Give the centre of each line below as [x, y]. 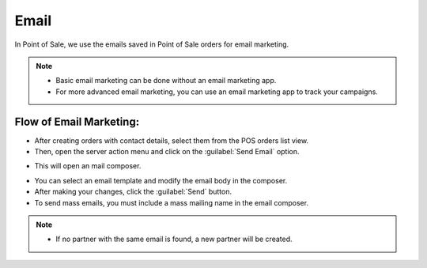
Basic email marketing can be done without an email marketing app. [166, 81]
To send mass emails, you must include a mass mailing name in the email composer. [171, 202]
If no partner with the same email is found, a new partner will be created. [174, 239]
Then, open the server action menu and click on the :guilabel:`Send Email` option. [167, 152]
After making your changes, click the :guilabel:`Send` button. [133, 192]
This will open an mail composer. [88, 166]
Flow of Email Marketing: [77, 121]
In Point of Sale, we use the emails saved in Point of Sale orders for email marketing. [152, 44]
